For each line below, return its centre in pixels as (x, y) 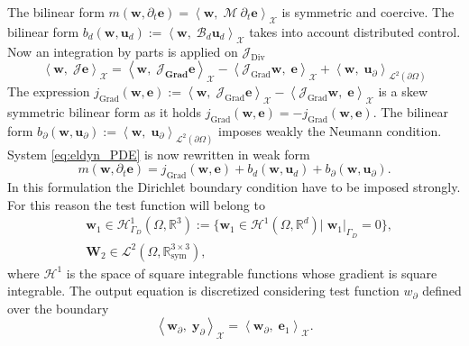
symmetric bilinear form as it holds (105, 112)
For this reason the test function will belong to (136, 204)
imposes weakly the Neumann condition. (330, 130)
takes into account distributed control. (355, 31)
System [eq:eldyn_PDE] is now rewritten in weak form (159, 154)
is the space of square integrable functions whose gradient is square (252, 273)
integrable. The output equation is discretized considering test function (203, 291)
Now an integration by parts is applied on (123, 51)
